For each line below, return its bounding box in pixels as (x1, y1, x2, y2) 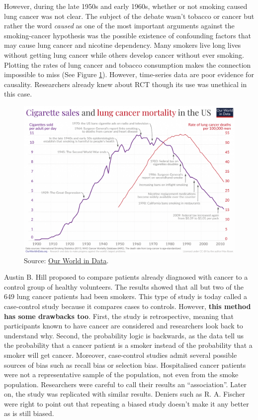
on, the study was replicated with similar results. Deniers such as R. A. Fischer (4, 389, 245, 399)
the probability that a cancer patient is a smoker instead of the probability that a (4, 340, 253, 350)
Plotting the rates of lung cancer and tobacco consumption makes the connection (4, 59, 251, 70)
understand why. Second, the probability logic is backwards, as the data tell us (4, 330, 244, 340)
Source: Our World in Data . (24, 255, 109, 265)
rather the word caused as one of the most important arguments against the (4, 20, 235, 31)
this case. (4, 89, 32, 99)
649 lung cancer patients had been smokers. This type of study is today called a (4, 291, 247, 302)
